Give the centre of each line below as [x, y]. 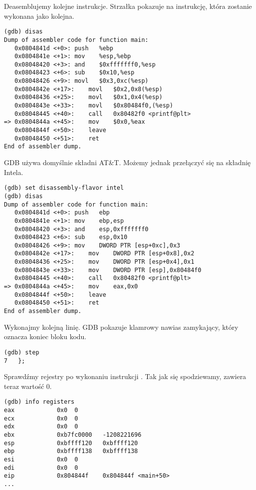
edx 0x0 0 [41, 427]
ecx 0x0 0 [41, 418]
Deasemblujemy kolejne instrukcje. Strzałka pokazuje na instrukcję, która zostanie [128, 6]
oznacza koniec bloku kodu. [45, 336]
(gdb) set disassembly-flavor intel [64, 188]
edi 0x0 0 [41, 468]
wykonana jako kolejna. [39, 16]
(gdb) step [22, 352]
